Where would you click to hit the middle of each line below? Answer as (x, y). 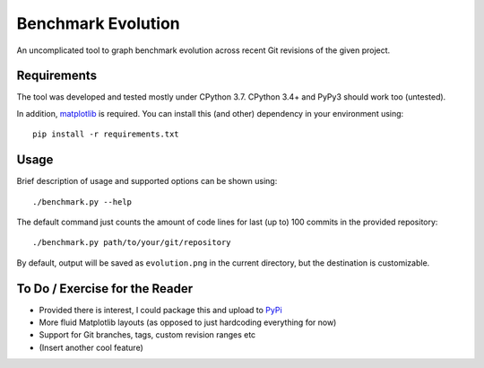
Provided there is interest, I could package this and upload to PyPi (160, 310)
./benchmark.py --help (82, 202)
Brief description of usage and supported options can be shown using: (147, 181)
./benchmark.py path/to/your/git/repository (132, 243)
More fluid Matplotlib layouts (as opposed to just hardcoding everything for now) (188, 322)
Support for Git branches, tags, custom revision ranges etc (147, 335)
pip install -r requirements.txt (106, 134)
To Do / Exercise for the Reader (105, 289)
